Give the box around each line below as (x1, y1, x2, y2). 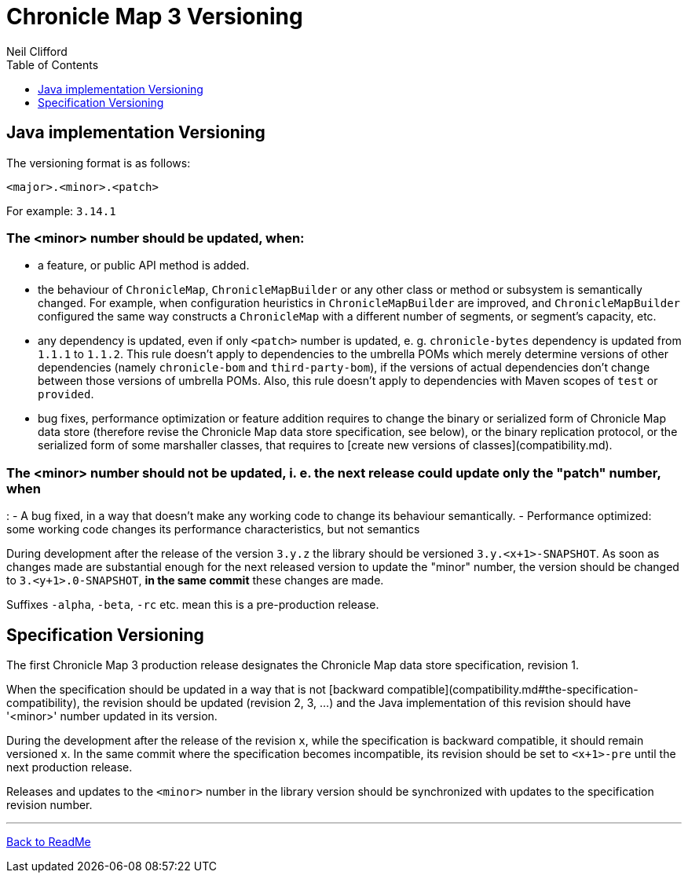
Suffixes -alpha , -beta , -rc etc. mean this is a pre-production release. (6, 598, 379, 612)
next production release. (6, 760, 133, 774)
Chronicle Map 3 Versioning (6, 3, 303, 30)
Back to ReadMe (6, 834, 91, 848)
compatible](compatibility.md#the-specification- (387, 682, 639, 696)
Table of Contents (6, 57, 99, 71)
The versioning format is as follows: (6, 156, 191, 170)
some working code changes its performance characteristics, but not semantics (6, 522, 420, 537)
